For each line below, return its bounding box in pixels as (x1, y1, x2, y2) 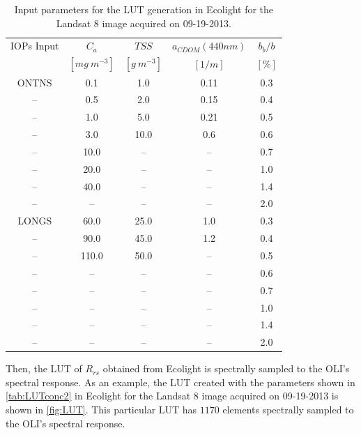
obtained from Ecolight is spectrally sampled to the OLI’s (102, 361, 350, 376)
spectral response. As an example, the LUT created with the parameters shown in (6, 374, 355, 389)
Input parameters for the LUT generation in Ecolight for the (14, 2, 274, 16)
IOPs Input (10, 38, 59, 53)
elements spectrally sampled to (222, 402, 354, 417)
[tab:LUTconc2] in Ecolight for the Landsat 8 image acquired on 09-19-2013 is (6, 388, 339, 403)
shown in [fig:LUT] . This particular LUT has (6, 402, 197, 417)
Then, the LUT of (6, 361, 82, 376)
